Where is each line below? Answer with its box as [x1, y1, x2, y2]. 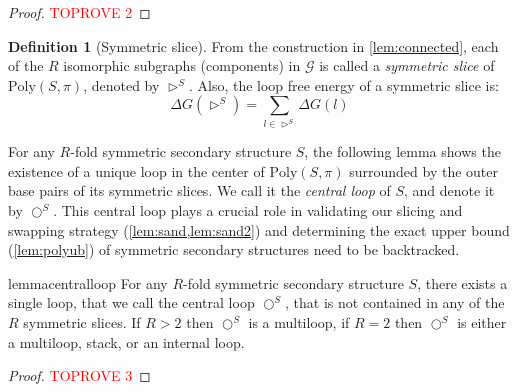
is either [457, 312, 507, 333]
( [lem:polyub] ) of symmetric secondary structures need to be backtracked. [8, 239, 460, 260]
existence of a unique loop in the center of [8, 160, 265, 181]
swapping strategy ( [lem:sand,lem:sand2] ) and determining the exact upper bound [8, 219, 510, 240]
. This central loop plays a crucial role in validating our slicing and [53, 200, 463, 221]
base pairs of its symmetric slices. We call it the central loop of [8, 180, 391, 201]
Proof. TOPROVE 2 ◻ [8, 2, 151, 22]
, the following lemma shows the [304, 141, 501, 162]
